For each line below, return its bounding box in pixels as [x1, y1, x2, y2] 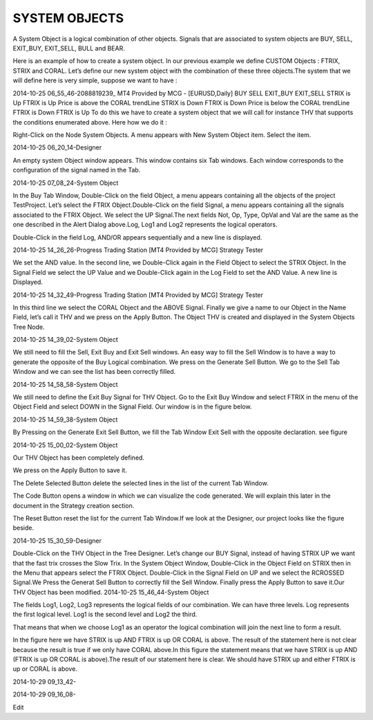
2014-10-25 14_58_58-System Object [12, 380, 118, 388]
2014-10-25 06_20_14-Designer [12, 143, 102, 152]
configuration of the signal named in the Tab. [12, 166, 141, 174]
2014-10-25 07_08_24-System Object [12, 179, 119, 187]
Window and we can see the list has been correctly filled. [12, 368, 176, 376]
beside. [12, 523, 35, 532]
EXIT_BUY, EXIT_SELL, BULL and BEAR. [12, 44, 126, 52]
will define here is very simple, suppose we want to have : [12, 76, 178, 84]
